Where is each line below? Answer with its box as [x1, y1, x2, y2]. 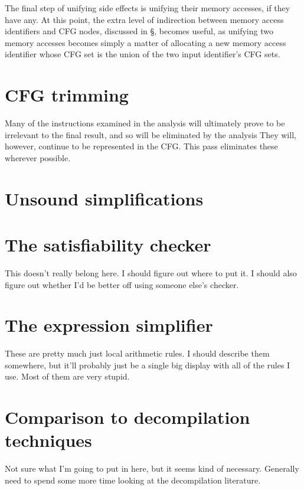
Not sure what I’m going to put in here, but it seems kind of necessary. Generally [5, 462, 299, 475]
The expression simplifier [5, 313, 213, 337]
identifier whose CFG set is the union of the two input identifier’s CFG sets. [5, 48, 280, 60]
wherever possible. [5, 151, 71, 164]
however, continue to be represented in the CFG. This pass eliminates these [5, 140, 278, 152]
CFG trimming [5, 83, 129, 107]
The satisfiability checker [5, 233, 211, 257]
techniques [5, 428, 92, 452]
